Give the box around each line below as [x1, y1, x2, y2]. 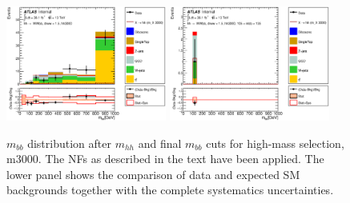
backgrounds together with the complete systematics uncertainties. [6, 181, 334, 198]
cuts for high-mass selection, [206, 134, 344, 151]
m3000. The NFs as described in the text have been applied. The [6, 150, 324, 167]
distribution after [27, 134, 111, 151]
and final [138, 134, 182, 151]
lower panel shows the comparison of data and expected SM [6, 165, 300, 182]
